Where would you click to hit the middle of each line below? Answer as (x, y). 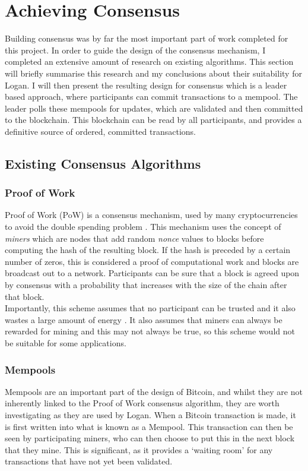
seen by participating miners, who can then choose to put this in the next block (150, 438)
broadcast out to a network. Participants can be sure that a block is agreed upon (152, 273)
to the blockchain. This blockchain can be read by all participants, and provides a (153, 120)
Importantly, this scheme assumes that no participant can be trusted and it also (150, 308)
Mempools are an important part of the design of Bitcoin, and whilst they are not (154, 391)
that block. (25, 296)
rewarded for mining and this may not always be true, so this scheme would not (150, 331)
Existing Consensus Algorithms (103, 163)
